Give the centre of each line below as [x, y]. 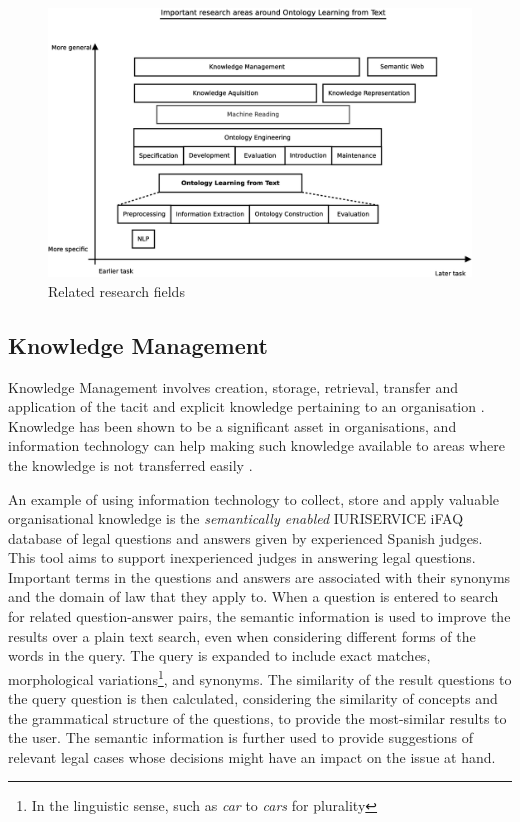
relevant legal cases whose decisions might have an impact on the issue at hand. [252, 756]
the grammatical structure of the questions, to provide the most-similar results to [257, 717]
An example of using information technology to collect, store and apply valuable [254, 498]
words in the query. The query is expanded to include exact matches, [219, 655]
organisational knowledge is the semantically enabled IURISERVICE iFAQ [236, 518]
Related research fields [116, 290]
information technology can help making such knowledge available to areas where [256, 445]
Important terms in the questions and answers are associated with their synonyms [259, 576]
